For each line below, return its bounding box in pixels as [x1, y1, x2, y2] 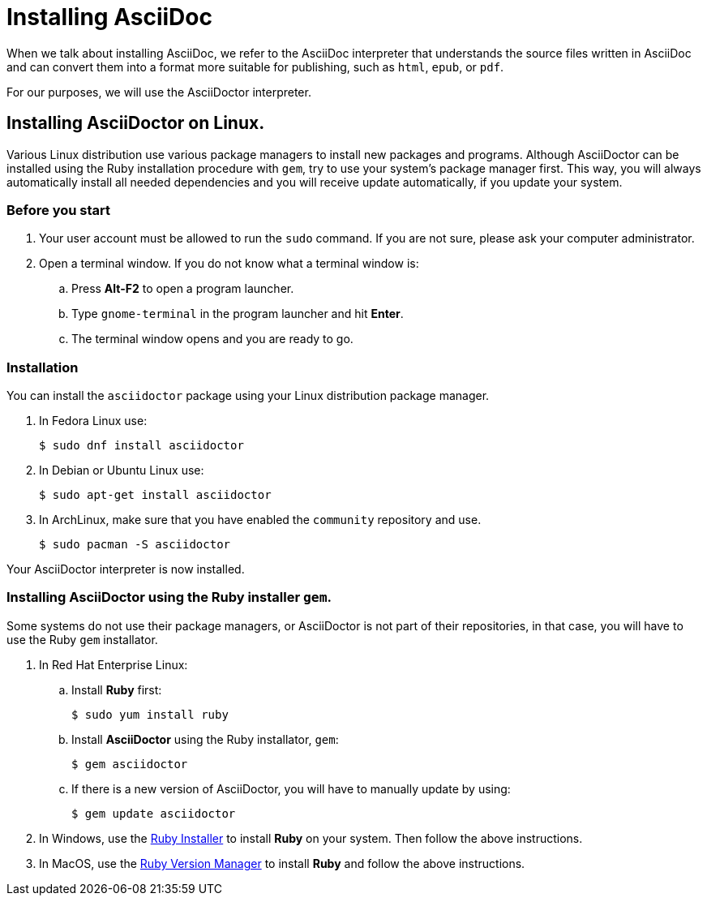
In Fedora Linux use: [39, 414, 148, 428]
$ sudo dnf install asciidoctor [39, 439, 244, 453]
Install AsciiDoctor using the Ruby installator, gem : [71, 732, 339, 746]
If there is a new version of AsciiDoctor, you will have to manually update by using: [71, 781, 511, 796]
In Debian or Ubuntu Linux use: [39, 463, 204, 478]
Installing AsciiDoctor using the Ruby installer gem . [6, 589, 332, 606]
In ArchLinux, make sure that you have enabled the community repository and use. [39, 513, 482, 527]
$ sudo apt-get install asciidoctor [39, 488, 272, 502]
